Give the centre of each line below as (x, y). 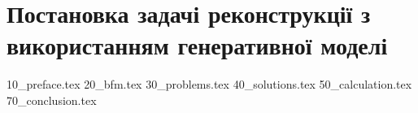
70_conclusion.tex (52, 100)
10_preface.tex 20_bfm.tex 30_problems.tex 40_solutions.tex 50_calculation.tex (209, 84)
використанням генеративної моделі (197, 45)
